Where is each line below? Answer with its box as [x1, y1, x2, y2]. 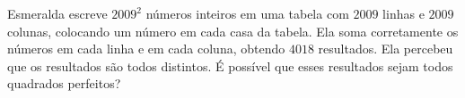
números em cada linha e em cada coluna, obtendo [7, 39, 285, 58]
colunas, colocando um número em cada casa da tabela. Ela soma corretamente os [7, 21, 459, 40]
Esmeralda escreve [7, 4, 108, 22]
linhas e [382, 4, 425, 22]
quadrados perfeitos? [7, 74, 121, 93]
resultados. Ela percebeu [318, 39, 453, 58]
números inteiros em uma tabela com [145, 4, 349, 22]
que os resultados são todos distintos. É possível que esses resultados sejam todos [7, 56, 453, 75]
